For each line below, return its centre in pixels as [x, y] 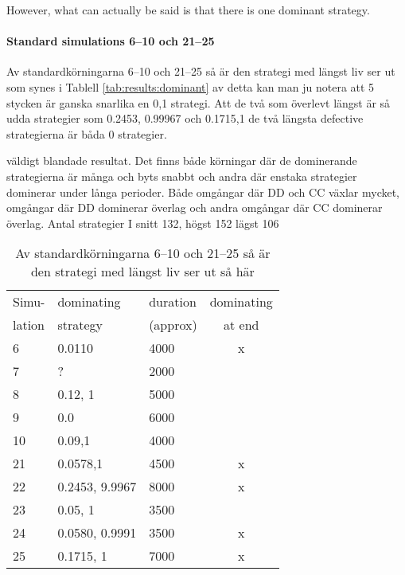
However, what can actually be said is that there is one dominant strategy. [188, 10]
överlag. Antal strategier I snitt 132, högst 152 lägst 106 [143, 223]
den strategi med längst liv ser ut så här [142, 272]
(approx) [173, 325]
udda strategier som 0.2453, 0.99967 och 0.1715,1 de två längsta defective [185, 118]
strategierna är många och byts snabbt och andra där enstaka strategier [182, 176]
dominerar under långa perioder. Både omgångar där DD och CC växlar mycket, [203, 192]
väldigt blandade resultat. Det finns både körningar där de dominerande [182, 160]
